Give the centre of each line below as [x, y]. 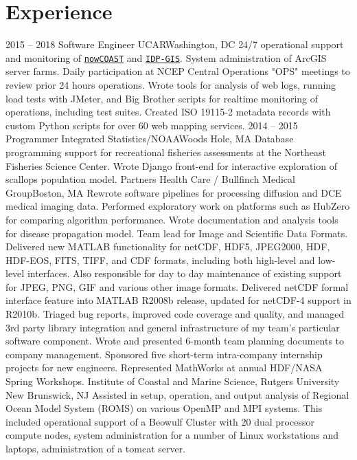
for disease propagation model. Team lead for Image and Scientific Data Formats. [177, 233]
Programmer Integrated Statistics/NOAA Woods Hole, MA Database [150, 139]
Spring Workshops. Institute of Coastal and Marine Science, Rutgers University [173, 381]
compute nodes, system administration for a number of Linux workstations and [172, 435]
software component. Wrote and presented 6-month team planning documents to [175, 341]
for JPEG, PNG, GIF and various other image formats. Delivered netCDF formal [177, 286]
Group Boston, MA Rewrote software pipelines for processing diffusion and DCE [174, 192]
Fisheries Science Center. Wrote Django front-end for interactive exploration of [172, 165]
